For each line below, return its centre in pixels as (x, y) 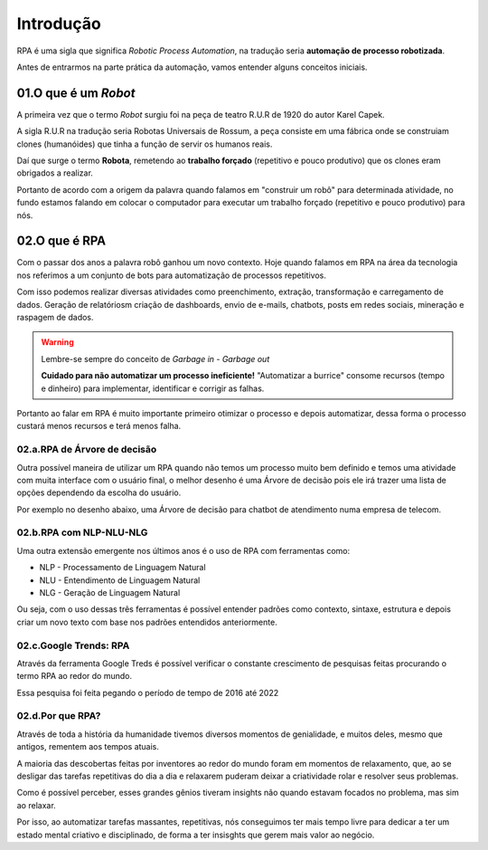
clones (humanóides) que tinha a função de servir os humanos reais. (145, 144)
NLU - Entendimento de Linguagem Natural (120, 580)
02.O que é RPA (61, 241)
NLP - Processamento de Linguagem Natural (123, 568)
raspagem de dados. (55, 318)
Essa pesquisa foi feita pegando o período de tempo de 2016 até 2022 (148, 692)
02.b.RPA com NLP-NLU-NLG (82, 532)
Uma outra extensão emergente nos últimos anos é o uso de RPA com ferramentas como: (183, 550)
